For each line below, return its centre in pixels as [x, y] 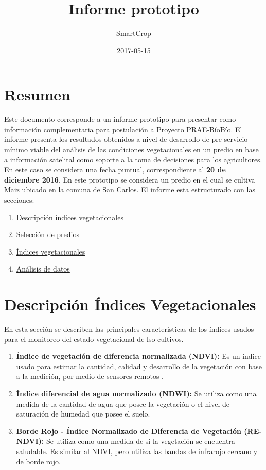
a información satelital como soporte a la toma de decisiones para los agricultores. [133, 159]
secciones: [19, 200]
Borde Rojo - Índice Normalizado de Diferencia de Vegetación [129, 431]
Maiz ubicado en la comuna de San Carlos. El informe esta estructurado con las [130, 189]
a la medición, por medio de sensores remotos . [90, 376]
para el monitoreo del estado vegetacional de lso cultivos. [94, 339]
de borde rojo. [38, 461]
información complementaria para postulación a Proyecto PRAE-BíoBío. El [123, 129]
